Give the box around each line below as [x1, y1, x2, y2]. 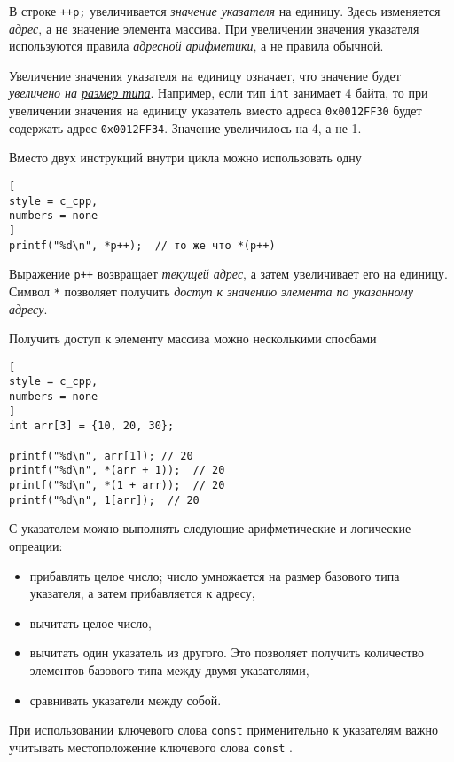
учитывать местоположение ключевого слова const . [9, 737, 293, 756]
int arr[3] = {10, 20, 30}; [9, 420, 175, 433]
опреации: [9, 536, 63, 554]
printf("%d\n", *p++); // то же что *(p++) [9, 239, 276, 252]
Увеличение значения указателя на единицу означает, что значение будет [9, 66, 401, 84]
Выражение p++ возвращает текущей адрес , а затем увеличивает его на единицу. [9, 264, 448, 283]
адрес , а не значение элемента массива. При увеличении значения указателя [9, 19, 419, 37]
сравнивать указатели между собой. [29, 690, 222, 709]
